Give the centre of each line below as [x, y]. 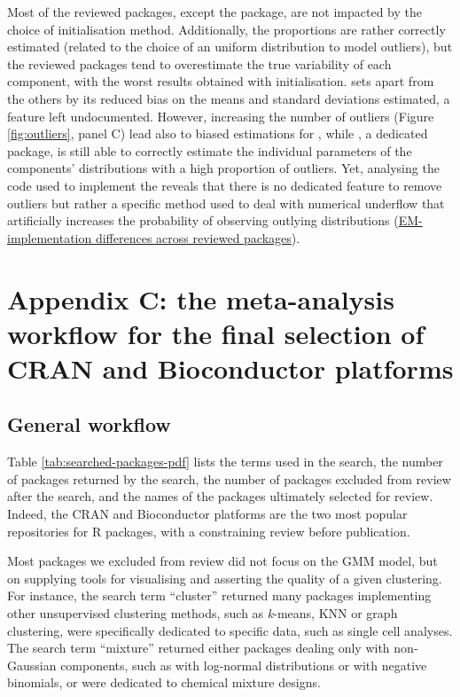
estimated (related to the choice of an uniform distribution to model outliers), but [230, 47]
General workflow [89, 424]
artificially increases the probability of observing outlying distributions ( [203, 220]
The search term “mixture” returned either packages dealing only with [199, 648]
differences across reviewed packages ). [198, 237]
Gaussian [32, 665]
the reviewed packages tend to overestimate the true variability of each [199, 63]
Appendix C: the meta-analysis [201, 298]
